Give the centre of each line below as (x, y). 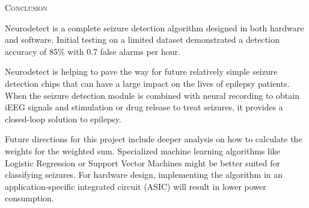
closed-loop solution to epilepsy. (63, 118)
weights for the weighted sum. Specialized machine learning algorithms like (143, 150)
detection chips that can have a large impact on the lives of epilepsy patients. (147, 83)
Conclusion (26, 7)
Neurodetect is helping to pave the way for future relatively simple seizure (141, 71)
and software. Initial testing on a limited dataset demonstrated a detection (142, 39)
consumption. (29, 198)
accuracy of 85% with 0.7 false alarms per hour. (93, 51)
